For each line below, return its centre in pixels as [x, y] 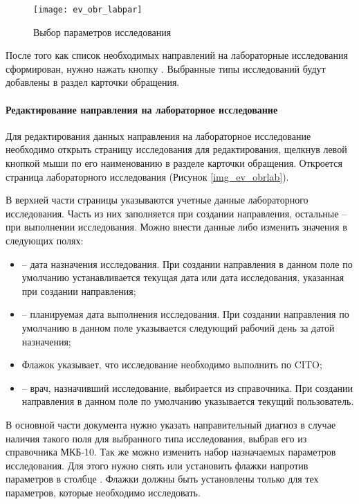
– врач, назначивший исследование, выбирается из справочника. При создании [187, 387]
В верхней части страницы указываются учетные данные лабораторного [157, 200]
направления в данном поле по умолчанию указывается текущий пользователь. [188, 401]
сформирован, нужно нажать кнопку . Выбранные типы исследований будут [166, 68]
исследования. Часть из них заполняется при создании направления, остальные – [176, 213]
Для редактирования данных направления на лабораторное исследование [158, 135]
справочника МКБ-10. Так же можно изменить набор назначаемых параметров [171, 452]
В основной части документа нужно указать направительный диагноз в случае [171, 424]
